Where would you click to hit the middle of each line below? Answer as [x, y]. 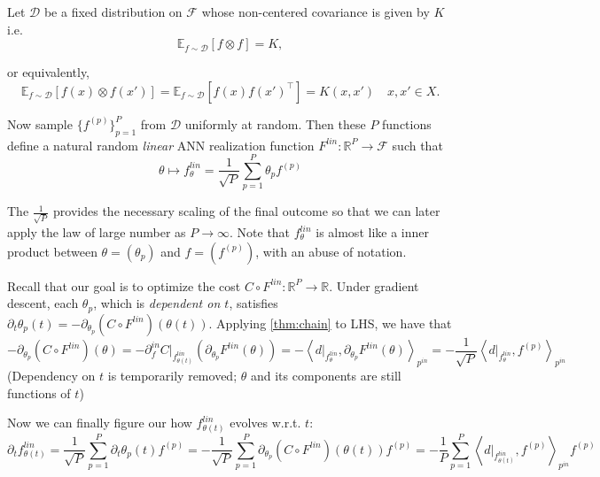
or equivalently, [49, 72]
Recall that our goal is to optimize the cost [124, 285]
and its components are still [326, 375]
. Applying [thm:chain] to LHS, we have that [330, 323]
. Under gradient [374, 285]
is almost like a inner [372, 232]
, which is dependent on [157, 303]
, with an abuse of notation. [331, 251]
